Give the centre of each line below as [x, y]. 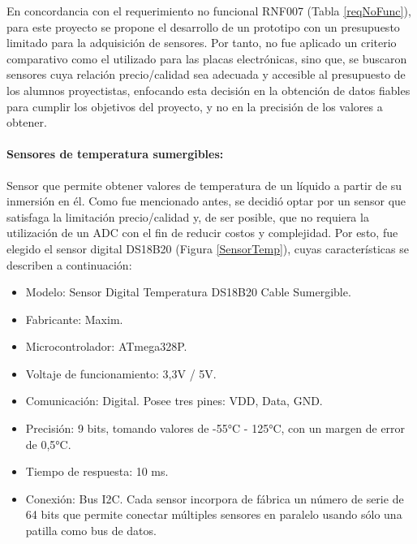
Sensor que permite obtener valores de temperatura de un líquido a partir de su [204, 185]
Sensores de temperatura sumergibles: [115, 154]
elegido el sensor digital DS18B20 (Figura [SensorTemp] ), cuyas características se [208, 248]
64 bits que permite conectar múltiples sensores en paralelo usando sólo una [214, 514]
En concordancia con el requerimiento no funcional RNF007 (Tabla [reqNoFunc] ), [209, 11]
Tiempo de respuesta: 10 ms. [97, 471]
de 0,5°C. [48, 444]
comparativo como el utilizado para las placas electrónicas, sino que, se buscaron [207, 58]
